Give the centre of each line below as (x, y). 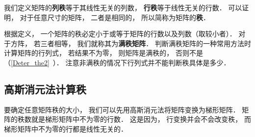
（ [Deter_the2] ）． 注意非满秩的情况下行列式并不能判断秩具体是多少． (117, 62)
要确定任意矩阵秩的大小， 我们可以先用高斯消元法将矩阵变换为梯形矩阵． (122, 109)
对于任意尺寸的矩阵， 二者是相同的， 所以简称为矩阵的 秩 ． (115, 17)
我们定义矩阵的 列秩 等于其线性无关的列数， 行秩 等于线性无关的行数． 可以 (123, 7)
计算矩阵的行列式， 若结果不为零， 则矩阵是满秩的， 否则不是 (103, 53)
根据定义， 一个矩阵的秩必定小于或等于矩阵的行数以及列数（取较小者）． (120, 34)
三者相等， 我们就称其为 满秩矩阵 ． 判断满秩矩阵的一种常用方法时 (146, 43)
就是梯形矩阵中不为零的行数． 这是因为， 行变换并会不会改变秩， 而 (141, 119)
